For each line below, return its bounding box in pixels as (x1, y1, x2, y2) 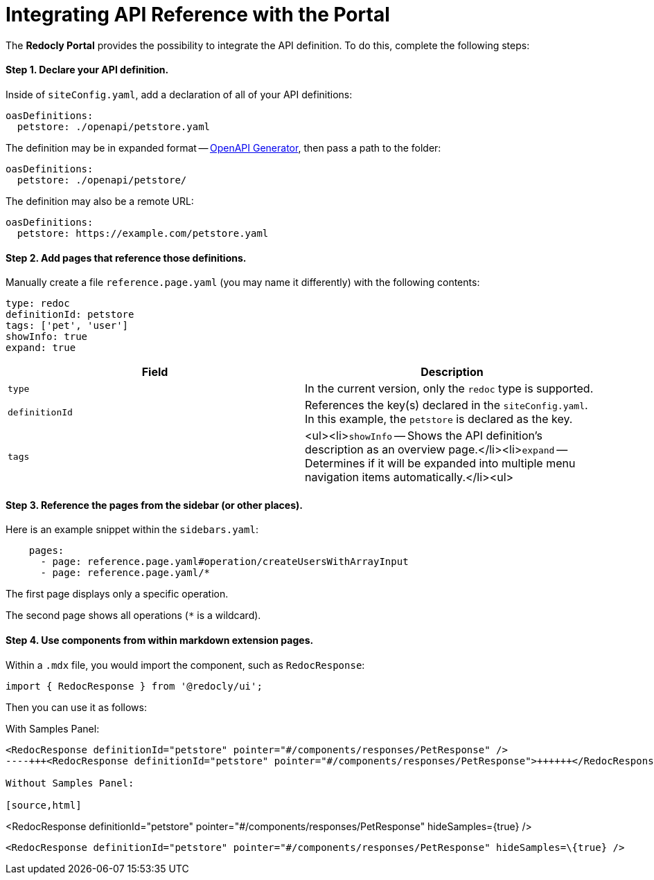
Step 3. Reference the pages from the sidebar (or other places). (6, 499, 303, 511)
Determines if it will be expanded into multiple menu (305, 456, 576, 471)
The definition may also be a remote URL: (6, 195, 194, 207)
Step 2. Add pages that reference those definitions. (6, 251, 247, 264)
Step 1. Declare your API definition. (6, 64, 169, 76)
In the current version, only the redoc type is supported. (305, 381, 594, 396)
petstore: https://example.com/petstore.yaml (17, 227, 269, 239)
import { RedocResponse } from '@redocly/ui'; (6, 680, 263, 692)
